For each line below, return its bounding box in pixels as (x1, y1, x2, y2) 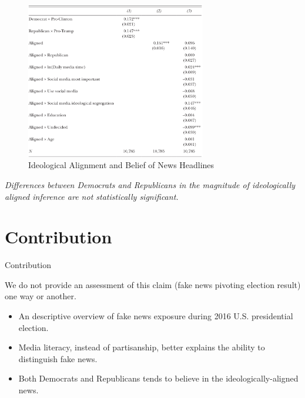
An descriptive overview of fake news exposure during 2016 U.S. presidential (18, 310, 293, 322)
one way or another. (5, 290, 76, 302)
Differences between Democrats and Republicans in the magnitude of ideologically (5, 178, 296, 190)
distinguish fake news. (18, 352, 98, 364)
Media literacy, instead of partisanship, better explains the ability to (18, 341, 265, 353)
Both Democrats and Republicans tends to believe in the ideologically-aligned (18, 372, 299, 384)
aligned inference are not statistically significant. (5, 190, 179, 202)
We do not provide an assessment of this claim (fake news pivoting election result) (5, 278, 301, 290)
